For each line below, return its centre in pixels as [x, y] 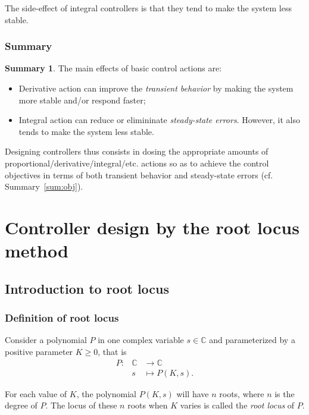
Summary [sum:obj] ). [44, 186]
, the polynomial [106, 393]
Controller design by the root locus [152, 227]
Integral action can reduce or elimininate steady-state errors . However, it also [159, 120]
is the [285, 393]
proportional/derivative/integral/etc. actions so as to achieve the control [137, 163]
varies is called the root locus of [237, 405]
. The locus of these [81, 405]
